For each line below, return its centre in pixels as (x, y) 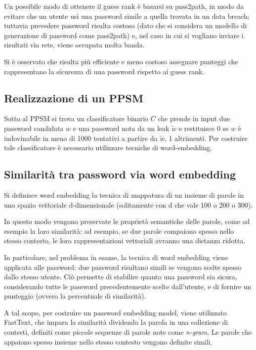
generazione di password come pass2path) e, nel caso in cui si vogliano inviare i (124, 35)
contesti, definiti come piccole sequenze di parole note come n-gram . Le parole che (128, 332)
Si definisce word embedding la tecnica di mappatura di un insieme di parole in (124, 195)
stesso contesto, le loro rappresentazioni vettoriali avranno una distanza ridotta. (125, 241)
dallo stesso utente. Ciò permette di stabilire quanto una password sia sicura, (121, 277)
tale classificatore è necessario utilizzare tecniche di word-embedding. (108, 148)
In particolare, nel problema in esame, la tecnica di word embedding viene (116, 257)
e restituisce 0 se (204, 128)
